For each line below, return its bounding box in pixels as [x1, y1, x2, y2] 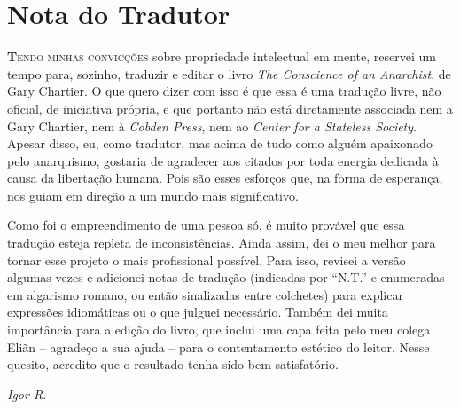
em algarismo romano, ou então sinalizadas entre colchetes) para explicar [7, 285, 403, 303]
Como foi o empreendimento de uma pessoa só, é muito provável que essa [7, 216, 405, 234]
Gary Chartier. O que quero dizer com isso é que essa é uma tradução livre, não [7, 82, 441, 100]
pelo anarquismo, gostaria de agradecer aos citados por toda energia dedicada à [7, 151, 439, 169]
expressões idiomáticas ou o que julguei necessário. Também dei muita [7, 303, 388, 321]
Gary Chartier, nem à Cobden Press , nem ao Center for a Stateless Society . [7, 116, 417, 135]
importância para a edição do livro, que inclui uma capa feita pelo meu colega [7, 320, 431, 339]
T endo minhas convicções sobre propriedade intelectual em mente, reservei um [7, 47, 436, 66]
